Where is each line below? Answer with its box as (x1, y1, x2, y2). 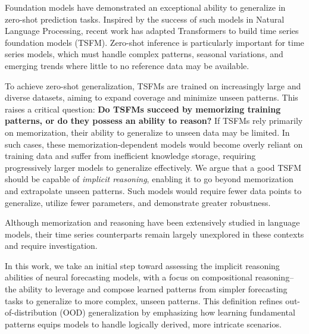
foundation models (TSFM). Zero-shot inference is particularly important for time (5, 36, 304, 48)
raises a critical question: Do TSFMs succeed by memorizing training (5, 102, 281, 115)
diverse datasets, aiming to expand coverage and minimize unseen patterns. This (5, 91, 298, 104)
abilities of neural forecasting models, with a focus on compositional (5, 271, 252, 283)
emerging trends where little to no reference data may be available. (5, 59, 249, 71)
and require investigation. (5, 239, 98, 252)
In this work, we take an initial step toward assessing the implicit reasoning (5, 259, 280, 271)
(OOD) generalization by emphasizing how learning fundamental (60, 306, 295, 319)
